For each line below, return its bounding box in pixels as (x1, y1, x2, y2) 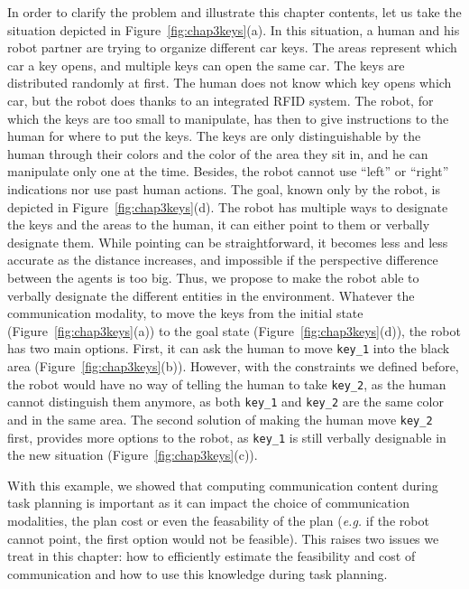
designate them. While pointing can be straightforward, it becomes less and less (7, 232, 448, 251)
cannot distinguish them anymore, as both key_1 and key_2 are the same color (7, 392, 444, 411)
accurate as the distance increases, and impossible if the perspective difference (7, 250, 438, 269)
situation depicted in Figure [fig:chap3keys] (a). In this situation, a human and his (7, 20, 460, 39)
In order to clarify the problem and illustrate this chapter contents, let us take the (7, 3, 462, 21)
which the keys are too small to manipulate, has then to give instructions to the (7, 108, 449, 127)
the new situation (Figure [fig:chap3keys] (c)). (7, 445, 258, 464)
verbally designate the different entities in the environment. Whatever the (7, 285, 415, 304)
